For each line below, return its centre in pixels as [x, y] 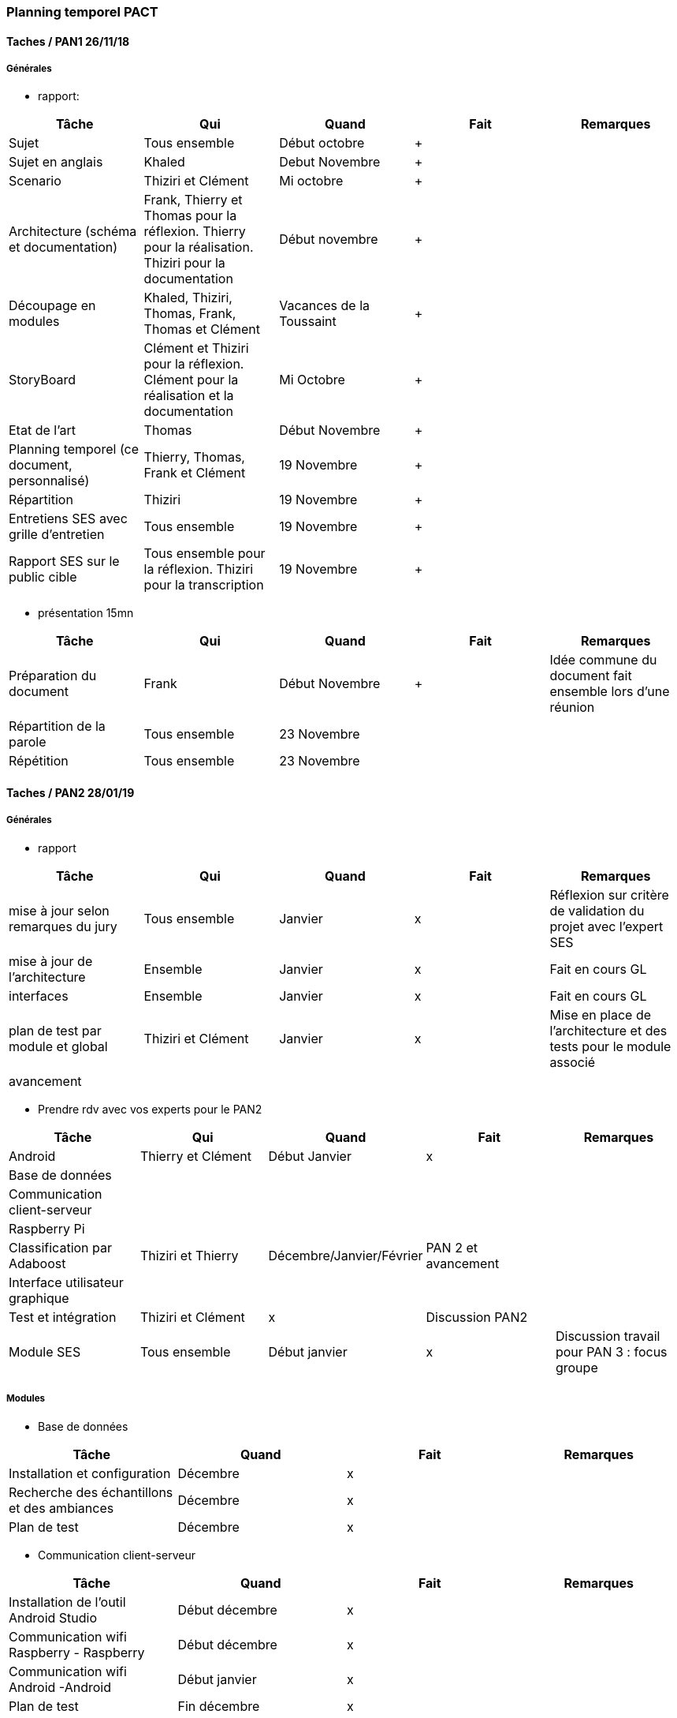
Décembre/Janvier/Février [346, 1255]
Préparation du [53, 676]
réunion [572, 707]
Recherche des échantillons [91, 1492]
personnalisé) [49, 481]
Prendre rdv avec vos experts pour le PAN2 [150, 1109]
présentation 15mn [86, 613]
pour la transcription [204, 585]
